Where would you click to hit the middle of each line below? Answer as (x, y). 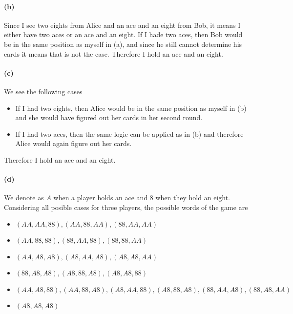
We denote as (24, 198)
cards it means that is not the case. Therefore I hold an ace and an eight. (114, 53)
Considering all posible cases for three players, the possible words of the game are (126, 207)
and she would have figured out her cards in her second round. (109, 117)
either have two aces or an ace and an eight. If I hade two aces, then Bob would (123, 34)
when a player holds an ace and (101, 198)
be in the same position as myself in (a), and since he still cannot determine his (123, 44)
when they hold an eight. (193, 198)
